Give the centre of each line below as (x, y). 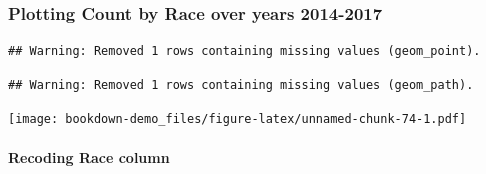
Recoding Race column (89, 156)
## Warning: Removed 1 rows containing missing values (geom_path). (241, 84)
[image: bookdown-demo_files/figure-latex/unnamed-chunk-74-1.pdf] (237, 119)
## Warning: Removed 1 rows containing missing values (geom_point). (244, 51)
